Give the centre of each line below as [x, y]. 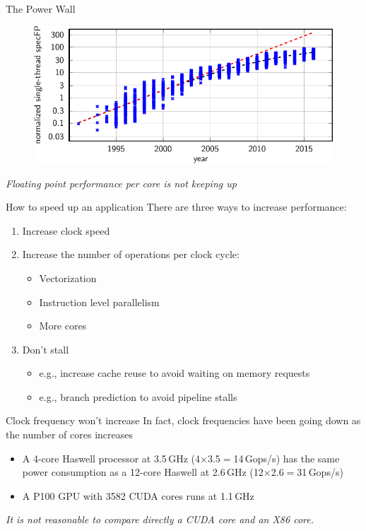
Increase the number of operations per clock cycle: [131, 254]
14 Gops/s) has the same [287, 458]
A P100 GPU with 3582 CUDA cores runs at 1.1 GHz [138, 495]
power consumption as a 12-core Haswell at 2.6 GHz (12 [143, 472]
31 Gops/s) [320, 472]
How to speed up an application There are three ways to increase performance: [176, 207]
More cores [63, 326]
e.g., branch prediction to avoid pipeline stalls [138, 396]
